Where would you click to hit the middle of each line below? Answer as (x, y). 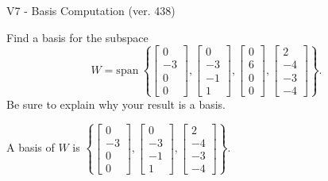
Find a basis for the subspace (77, 37)
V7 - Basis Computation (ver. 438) (91, 10)
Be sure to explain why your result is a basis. (116, 104)
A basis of (31, 147)
